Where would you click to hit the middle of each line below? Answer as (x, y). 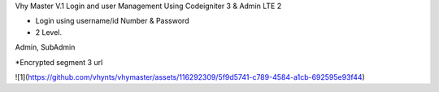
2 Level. (49, 32)
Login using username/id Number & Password (112, 21)
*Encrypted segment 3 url (59, 62)
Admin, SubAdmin (45, 47)
